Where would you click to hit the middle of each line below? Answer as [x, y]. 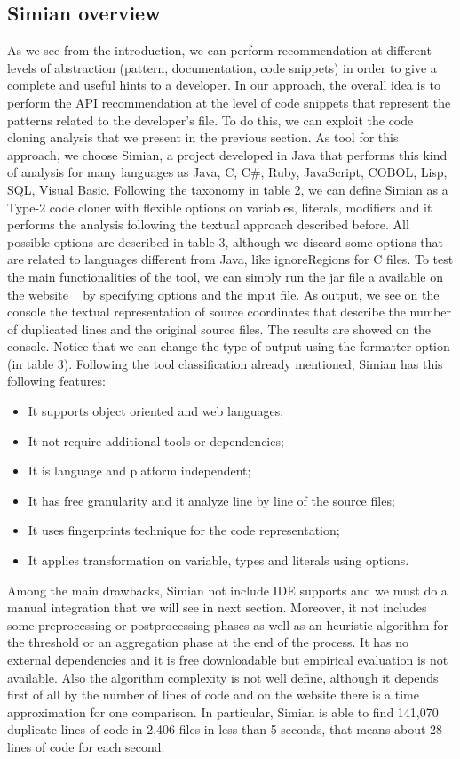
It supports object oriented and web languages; [156, 411]
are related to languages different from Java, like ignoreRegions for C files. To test [230, 259]
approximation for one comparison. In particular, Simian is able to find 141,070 [223, 711]
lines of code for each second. [86, 746]
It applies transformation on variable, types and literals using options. [218, 560]
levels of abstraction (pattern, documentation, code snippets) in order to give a [222, 67]
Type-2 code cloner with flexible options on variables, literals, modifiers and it [220, 207]
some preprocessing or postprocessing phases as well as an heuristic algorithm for [228, 624]
